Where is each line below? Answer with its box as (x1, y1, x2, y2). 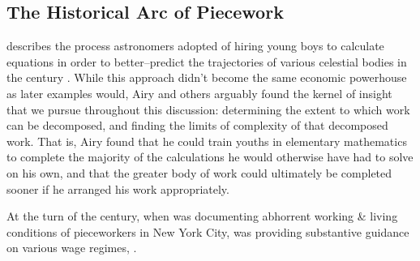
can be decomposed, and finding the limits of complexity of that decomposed (6, 117, 388, 134)
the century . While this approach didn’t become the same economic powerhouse (6, 69, 407, 86)
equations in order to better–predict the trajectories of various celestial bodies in (6, 53, 407, 70)
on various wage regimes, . (6, 239, 137, 256)
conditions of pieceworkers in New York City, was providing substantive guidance (6, 223, 409, 240)
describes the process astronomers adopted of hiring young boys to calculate (6, 37, 384, 54)
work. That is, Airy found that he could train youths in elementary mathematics (6, 132, 407, 149)
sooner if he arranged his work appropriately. (6, 180, 229, 197)
